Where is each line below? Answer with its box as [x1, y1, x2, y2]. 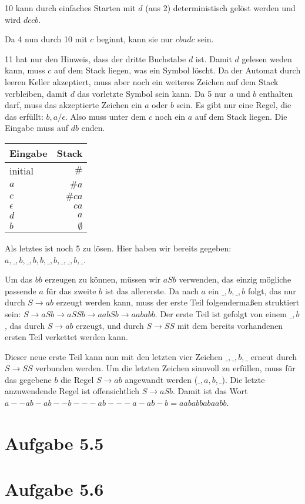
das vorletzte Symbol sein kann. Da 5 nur [77, 87, 227, 99]
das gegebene [5, 373, 52, 385]
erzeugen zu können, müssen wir [45, 273, 161, 285]
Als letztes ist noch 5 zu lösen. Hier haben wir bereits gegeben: [5, 241, 232, 254]
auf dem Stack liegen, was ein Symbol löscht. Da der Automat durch [53, 64, 301, 76]
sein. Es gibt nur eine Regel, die [176, 99, 291, 111]
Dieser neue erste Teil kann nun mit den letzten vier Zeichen [5, 350, 223, 362]
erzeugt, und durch [76, 319, 144, 331]
